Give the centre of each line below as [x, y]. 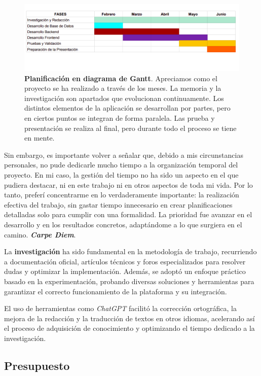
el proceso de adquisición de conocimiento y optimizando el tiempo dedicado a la [129, 328]
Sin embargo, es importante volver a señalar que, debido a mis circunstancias [124, 155]
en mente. [40, 138]
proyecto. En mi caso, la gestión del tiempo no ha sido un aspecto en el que [121, 175]
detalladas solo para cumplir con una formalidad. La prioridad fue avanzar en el [128, 214]
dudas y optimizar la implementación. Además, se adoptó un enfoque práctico [125, 271]
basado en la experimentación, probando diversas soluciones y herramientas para [129, 281]
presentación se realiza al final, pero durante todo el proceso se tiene [130, 128]
